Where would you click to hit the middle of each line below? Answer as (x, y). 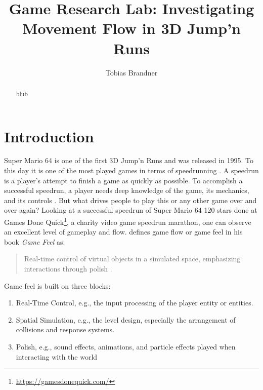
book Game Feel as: (35, 241)
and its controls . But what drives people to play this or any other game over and (130, 200)
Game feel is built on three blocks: (57, 285)
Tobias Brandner (131, 72)
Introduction (49, 136)
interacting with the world (57, 356)
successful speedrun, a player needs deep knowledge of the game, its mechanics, (127, 190)
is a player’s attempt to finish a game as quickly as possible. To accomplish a (123, 180)
